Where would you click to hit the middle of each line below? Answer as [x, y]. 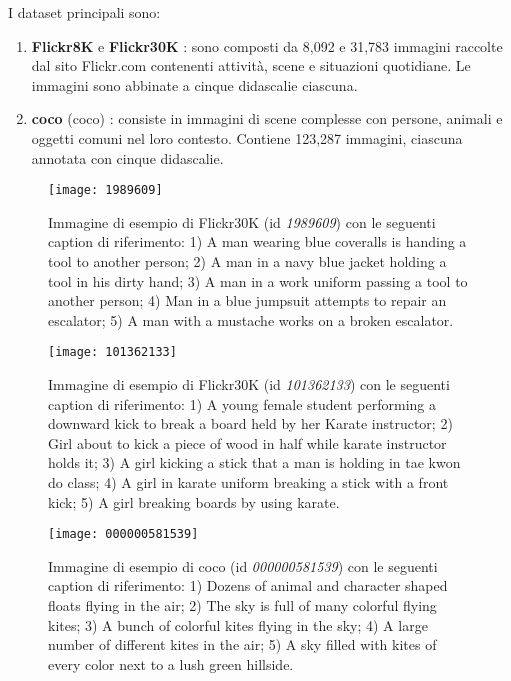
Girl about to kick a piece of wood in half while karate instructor [247, 442]
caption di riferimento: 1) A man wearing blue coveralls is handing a [257, 241]
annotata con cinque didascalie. [127, 157]
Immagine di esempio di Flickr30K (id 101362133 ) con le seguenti [249, 384]
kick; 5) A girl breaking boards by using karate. [194, 501]
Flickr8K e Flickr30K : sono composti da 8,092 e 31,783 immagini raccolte [267, 45]
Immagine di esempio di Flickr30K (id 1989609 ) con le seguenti [242, 221]
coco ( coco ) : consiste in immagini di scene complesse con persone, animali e [267, 118]
